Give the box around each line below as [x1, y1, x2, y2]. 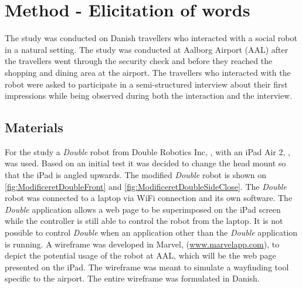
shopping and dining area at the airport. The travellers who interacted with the [5, 66, 291, 78]
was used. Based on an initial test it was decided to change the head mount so [5, 157, 286, 169]
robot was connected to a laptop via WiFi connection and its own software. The [5, 192, 293, 204]
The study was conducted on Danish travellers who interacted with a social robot [5, 32, 297, 44]
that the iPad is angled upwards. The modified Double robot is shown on [5, 169, 266, 181]
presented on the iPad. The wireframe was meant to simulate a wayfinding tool [5, 260, 289, 273]
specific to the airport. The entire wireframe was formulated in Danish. [5, 272, 260, 284]
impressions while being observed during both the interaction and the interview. [5, 89, 293, 102]
